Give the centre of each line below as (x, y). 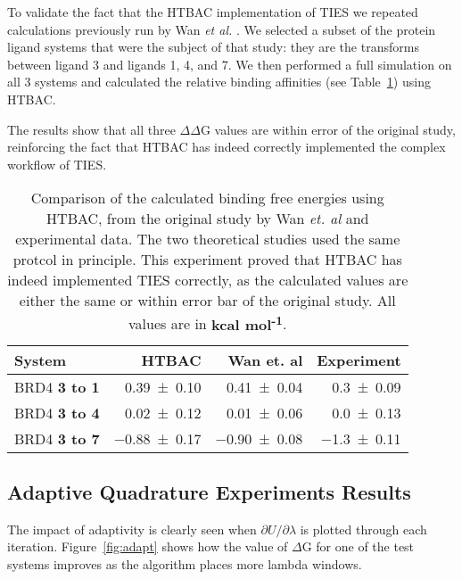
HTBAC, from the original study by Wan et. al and (208, 219)
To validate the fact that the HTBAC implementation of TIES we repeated (213, 12)
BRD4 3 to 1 (57, 386)
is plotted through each (363, 529)
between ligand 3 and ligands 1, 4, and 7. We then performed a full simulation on (230, 64)
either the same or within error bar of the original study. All (207, 301)
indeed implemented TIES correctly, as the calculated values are (208, 280)
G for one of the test (358, 546)
